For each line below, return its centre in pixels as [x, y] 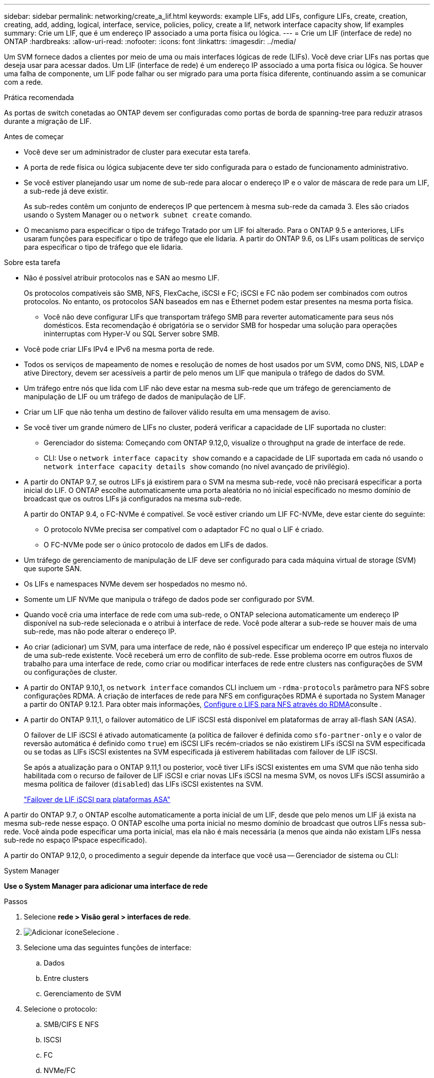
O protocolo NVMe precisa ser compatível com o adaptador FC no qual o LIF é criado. [184, 529]
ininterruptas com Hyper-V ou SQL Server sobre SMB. [132, 334]
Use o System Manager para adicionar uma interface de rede [106, 886]
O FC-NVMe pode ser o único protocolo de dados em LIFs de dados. [156, 545]
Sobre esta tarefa [32, 262]
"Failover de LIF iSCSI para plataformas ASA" [97, 799]
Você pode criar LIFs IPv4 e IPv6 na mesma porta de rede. [119, 349]
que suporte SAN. [53, 568]
